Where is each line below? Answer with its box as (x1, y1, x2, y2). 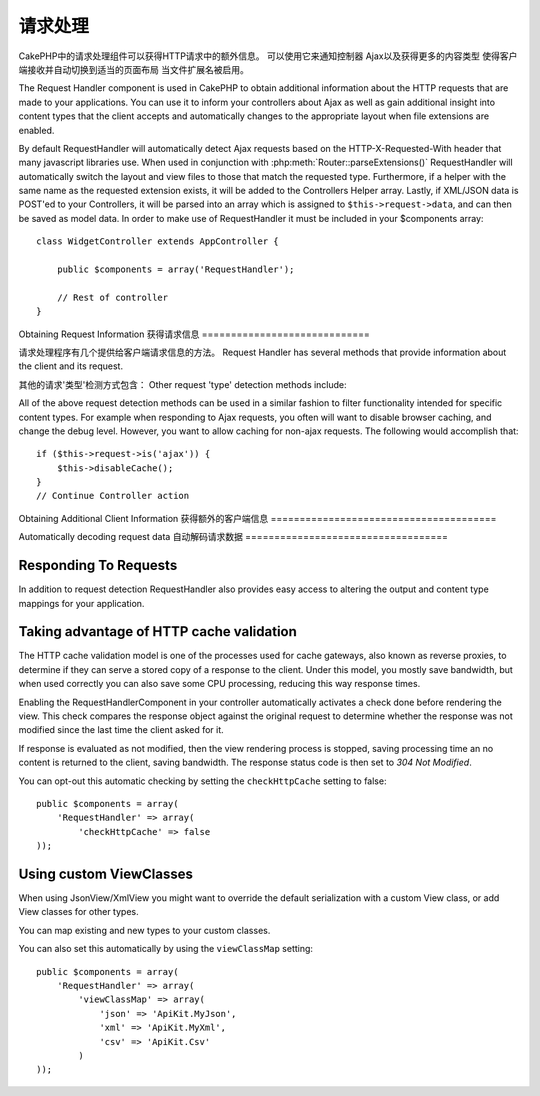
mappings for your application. (18, 597, 145, 609)
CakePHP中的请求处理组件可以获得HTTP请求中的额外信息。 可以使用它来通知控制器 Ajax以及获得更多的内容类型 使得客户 (18, 50, 518, 62)
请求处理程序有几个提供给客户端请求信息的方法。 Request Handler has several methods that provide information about (18, 346, 507, 358)
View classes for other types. (18, 906, 139, 918)
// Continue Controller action (36, 490, 190, 502)
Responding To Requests (18, 557, 178, 574)
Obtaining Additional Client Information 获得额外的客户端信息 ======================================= (18, 512, 497, 524)
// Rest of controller (56, 291, 169, 303)
